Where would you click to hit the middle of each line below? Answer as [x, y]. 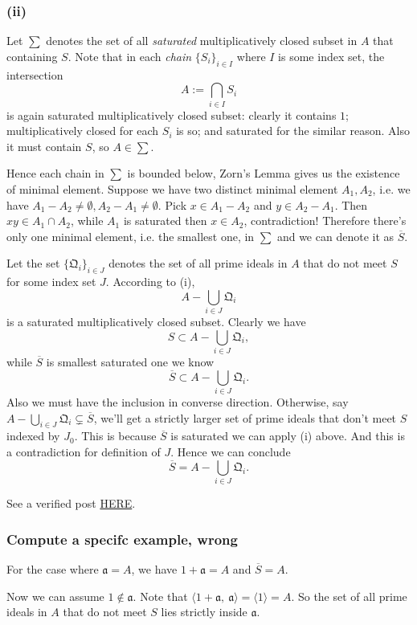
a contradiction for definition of [84, 452]
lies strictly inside [204, 612]
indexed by [33, 436]
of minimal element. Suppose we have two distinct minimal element [172, 188]
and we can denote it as [335, 236]
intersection [35, 74]
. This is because [115, 436]
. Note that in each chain [130, 56]
